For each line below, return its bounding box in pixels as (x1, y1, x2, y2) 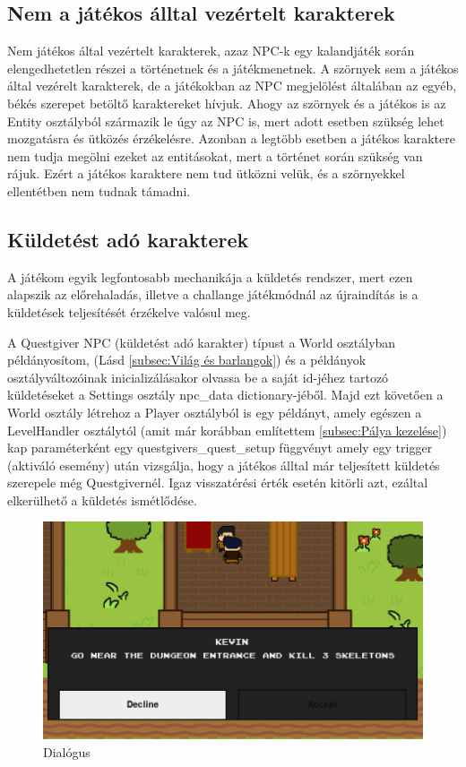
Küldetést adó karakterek (7, 225, 249, 253)
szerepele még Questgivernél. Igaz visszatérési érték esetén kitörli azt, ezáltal (7, 473, 428, 492)
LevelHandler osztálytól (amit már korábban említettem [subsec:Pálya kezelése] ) (7, 420, 447, 439)
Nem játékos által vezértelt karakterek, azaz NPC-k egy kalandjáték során (7, 41, 415, 60)
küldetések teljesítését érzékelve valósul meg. (7, 302, 251, 321)
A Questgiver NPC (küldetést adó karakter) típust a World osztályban (7, 332, 396, 351)
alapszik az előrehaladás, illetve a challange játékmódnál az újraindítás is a (7, 285, 419, 304)
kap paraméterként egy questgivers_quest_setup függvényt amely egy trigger (7, 438, 433, 457)
